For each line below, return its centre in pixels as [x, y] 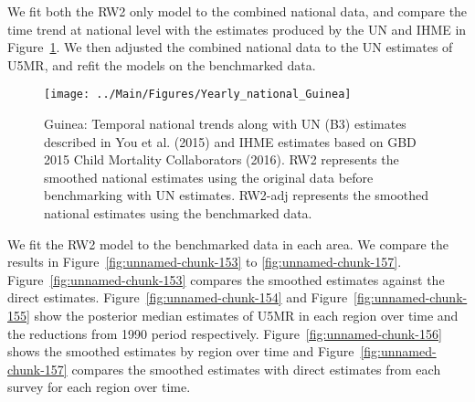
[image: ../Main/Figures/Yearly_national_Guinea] [198, 95]
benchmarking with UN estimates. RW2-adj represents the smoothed [237, 195]
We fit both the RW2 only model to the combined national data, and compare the [237, 11]
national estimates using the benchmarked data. [178, 213]
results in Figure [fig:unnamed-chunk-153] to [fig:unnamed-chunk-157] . [205, 262]
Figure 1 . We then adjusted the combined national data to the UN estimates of [230, 47]
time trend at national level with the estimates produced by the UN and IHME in [237, 29]
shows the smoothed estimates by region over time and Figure [181, 351]
